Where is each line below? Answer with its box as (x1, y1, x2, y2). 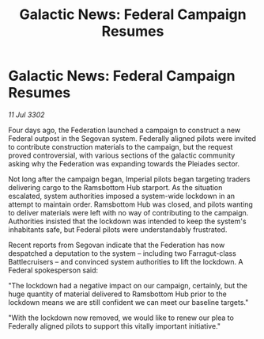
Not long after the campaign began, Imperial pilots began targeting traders (8, 174, 251, 184)
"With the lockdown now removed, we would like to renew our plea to (8, 313, 235, 322)
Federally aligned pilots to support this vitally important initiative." (8, 321, 221, 330)
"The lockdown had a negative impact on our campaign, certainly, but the (8, 280, 247, 290)
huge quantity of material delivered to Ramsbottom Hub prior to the (8, 289, 227, 299)
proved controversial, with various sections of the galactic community (8, 150, 236, 160)
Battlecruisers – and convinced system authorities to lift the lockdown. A (8, 257, 243, 266)
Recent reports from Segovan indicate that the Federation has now (8, 240, 225, 249)
